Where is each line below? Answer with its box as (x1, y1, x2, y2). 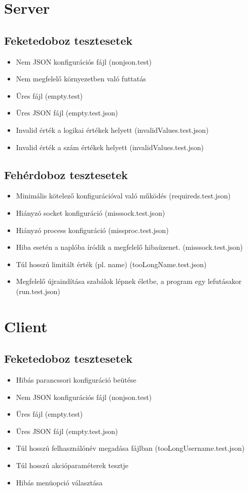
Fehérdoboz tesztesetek (4, 166, 128, 182)
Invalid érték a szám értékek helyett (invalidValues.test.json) (16, 141, 204, 152)
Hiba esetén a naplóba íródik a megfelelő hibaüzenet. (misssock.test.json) (16, 242, 243, 252)
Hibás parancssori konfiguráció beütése (16, 374, 136, 385)
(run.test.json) (16, 285, 60, 296)
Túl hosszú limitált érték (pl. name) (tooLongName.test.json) (16, 258, 207, 269)
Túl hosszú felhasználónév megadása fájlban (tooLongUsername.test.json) (16, 443, 245, 453)
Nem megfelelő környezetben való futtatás (16, 73, 146, 84)
